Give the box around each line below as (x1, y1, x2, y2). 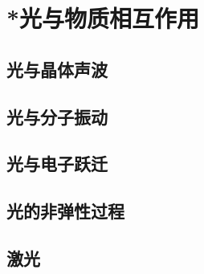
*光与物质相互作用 (6, 2, 200, 35)
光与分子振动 (6, 104, 108, 129)
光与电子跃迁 (6, 151, 108, 176)
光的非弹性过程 (6, 198, 124, 223)
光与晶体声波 (6, 56, 108, 81)
